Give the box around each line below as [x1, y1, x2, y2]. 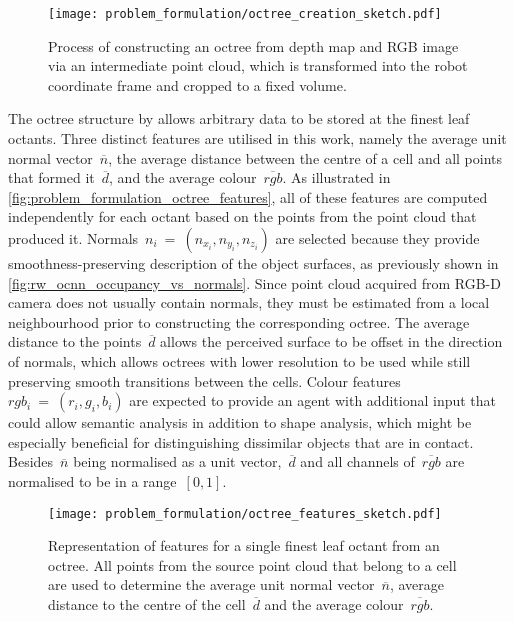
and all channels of [300, 451, 415, 472]
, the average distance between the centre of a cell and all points [108, 147, 503, 168]
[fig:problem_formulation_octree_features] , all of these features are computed [8, 186, 488, 207]
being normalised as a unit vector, [73, 451, 282, 472]
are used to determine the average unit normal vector [48, 574, 375, 595]
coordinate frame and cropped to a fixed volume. [48, 74, 347, 95]
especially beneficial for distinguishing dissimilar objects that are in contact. [8, 431, 474, 452]
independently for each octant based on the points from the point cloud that [8, 206, 477, 227]
